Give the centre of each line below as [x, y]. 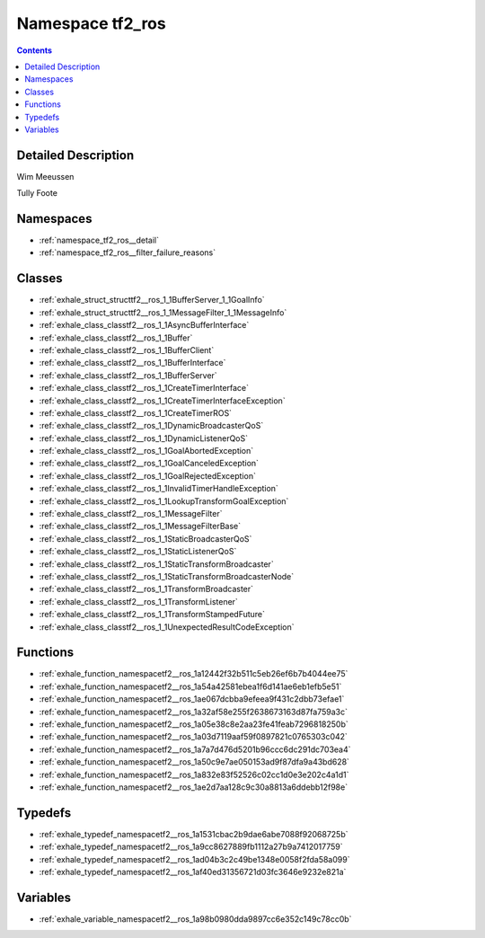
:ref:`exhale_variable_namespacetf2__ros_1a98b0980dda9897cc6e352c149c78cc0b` [195, 919]
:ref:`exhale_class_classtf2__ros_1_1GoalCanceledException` [149, 464]
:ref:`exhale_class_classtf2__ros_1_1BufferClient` [127, 350]
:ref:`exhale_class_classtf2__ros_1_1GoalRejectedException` [147, 475]
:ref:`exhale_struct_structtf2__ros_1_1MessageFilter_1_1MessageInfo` [163, 312]
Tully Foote [37, 193]
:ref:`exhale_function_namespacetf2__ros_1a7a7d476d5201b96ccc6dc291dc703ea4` [195, 749]
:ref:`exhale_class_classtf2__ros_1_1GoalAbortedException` [146, 451]
